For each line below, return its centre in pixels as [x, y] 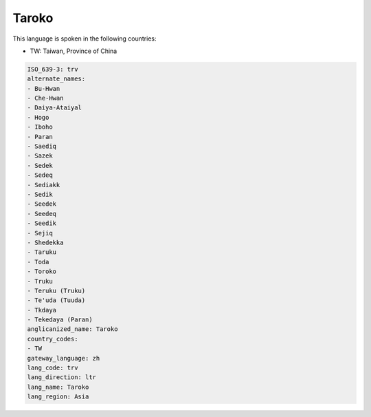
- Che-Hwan [45, 98]
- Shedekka [45, 242]
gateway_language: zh [64, 358]
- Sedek [40, 165]
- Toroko [42, 271]
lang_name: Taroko [58, 387]
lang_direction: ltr [61, 377]
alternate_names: [56, 79]
